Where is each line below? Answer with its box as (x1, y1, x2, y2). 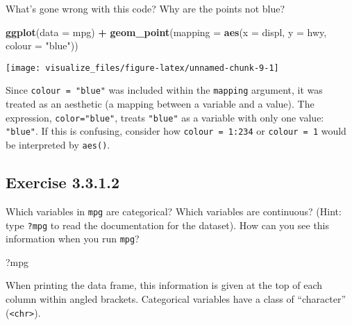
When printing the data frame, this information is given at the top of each (6, 278, 323, 292)
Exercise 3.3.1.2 (6, 172, 120, 193)
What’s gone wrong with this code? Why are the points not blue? (6, 1, 285, 15)
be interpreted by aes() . (6, 137, 110, 151)
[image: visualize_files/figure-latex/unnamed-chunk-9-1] (6, 62, 279, 73)
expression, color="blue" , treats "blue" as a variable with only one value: (6, 110, 324, 124)
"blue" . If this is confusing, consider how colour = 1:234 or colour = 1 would (6, 124, 346, 138)
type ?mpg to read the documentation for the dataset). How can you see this (6, 217, 330, 232)
